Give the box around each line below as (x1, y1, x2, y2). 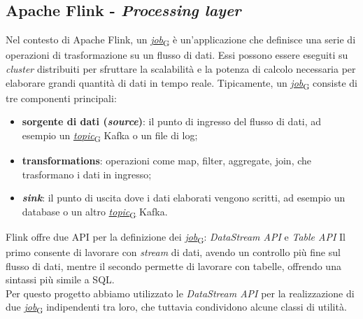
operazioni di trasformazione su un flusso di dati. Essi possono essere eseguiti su (6, 48, 348, 62)
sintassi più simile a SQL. (6, 272, 115, 287)
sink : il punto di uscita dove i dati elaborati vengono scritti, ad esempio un (22, 190, 346, 205)
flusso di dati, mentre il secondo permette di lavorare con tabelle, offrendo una (6, 258, 341, 273)
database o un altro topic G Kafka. (22, 204, 168, 220)
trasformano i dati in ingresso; (22, 166, 152, 181)
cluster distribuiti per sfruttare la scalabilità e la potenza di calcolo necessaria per (6, 61, 356, 76)
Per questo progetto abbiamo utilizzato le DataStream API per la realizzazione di (6, 285, 355, 300)
